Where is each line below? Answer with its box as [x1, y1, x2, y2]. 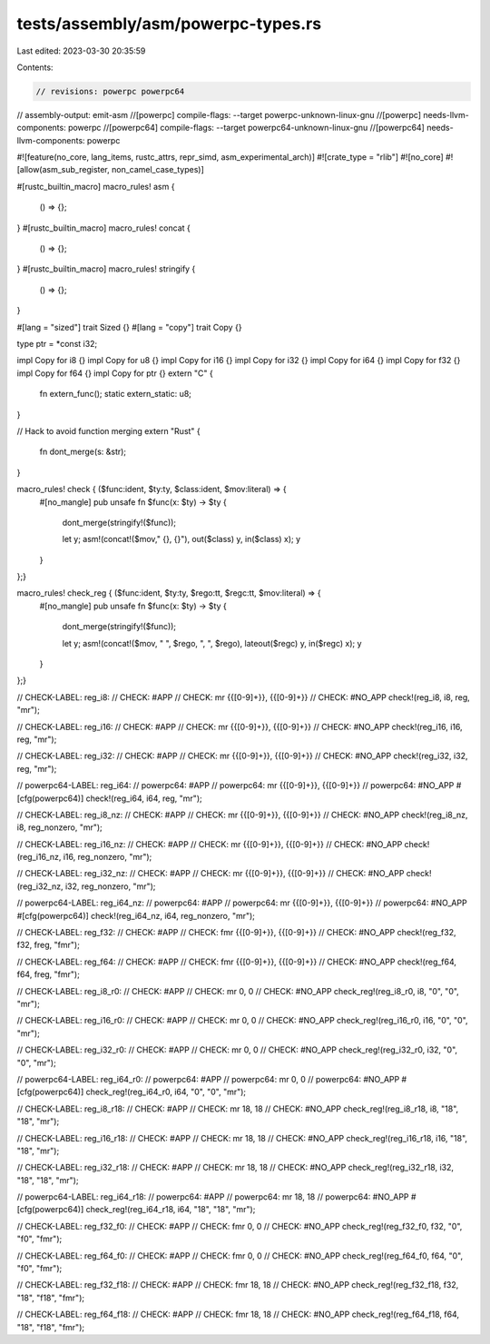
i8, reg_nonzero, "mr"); [16, 822, 103, 833]
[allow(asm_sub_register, [16, 164, 111, 175]
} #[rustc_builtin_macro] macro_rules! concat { [16, 222, 191, 233]
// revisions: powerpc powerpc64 [35, 86, 185, 96]
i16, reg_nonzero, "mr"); [63, 852, 152, 863]
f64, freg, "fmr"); [16, 969, 81, 980]
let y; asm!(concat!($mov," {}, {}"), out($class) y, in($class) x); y [62, 534, 301, 545]
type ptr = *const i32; [16, 338, 98, 349]
